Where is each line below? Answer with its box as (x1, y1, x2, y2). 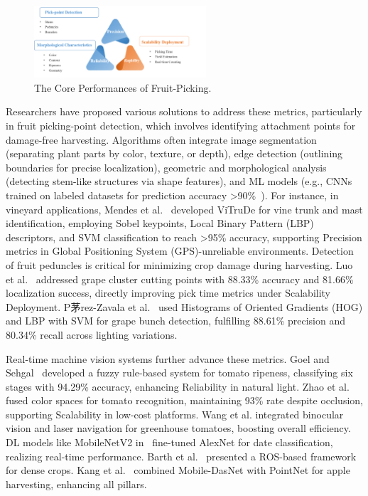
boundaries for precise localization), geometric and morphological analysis (6, 159, 327, 174)
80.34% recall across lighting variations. (6, 327, 178, 342)
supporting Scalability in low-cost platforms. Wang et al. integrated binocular (6, 406, 344, 421)
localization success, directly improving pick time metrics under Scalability (6, 285, 331, 300)
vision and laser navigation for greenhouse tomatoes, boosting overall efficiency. (6, 421, 351, 436)
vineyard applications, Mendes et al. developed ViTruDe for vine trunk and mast (6, 201, 363, 216)
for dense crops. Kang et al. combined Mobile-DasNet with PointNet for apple (6, 463, 350, 477)
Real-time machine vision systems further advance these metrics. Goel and (6, 351, 330, 366)
